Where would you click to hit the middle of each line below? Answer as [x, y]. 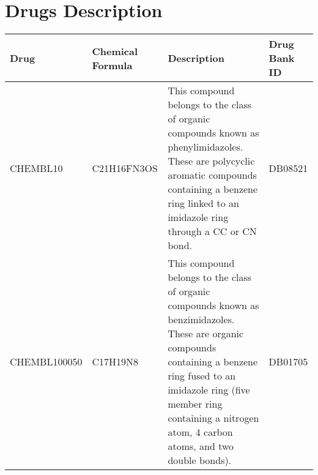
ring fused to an [202, 376]
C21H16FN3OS [125, 168]
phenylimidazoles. [205, 147]
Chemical [115, 51]
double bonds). [200, 460]
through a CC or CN [212, 231]
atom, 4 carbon [200, 432]
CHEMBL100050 [46, 362]
